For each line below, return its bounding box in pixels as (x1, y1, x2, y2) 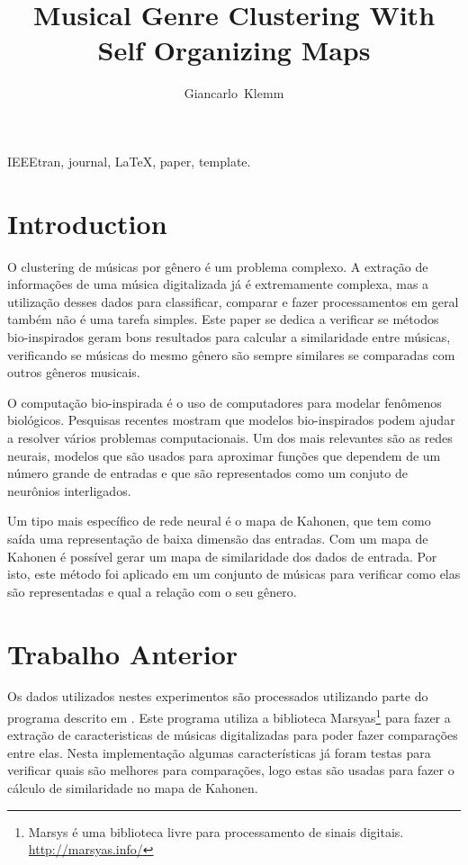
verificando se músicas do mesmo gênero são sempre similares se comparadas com (7, 345, 455, 364)
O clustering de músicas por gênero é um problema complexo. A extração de (7, 257, 428, 275)
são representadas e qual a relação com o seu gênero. (7, 581, 297, 600)
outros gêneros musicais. (7, 363, 140, 382)
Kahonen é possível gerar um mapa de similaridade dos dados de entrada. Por (7, 546, 437, 565)
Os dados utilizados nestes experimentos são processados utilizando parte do (7, 687, 428, 706)
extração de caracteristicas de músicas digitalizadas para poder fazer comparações (7, 725, 458, 744)
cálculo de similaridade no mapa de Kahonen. (7, 779, 258, 797)
